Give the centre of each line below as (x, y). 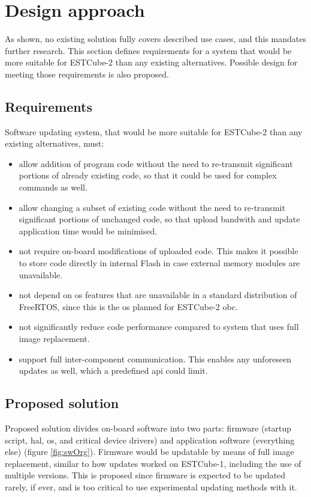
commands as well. (53, 187)
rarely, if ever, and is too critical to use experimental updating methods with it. (151, 486)
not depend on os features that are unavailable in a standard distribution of (158, 295)
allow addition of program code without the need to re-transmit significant (156, 163)
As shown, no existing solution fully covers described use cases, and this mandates (155, 39)
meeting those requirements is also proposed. (87, 74)
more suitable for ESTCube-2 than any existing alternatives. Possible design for (151, 62)
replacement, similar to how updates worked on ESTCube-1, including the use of (153, 463)
